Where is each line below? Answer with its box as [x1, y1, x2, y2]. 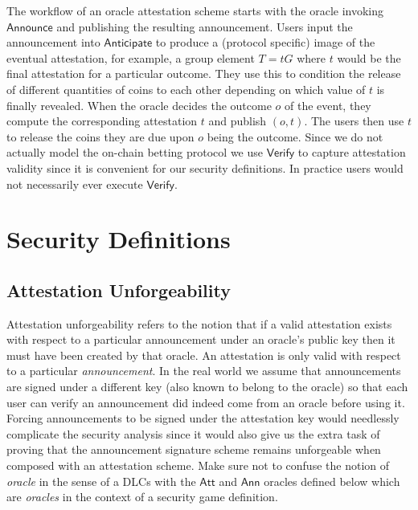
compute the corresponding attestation [6, 112, 198, 129]
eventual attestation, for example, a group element [6, 49, 255, 66]
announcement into [6, 34, 100, 51]
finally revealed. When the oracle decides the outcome [6, 96, 272, 113]
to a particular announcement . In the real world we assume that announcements [6, 362, 401, 379]
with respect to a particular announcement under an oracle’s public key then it [6, 331, 395, 348]
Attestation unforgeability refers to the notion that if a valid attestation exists [6, 315, 392, 332]
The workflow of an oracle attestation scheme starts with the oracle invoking [6, 2, 384, 18]
